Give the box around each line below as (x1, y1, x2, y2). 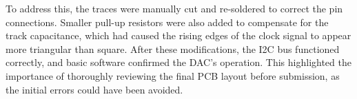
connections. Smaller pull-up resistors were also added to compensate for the (6, 14, 329, 29)
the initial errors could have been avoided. (6, 82, 183, 96)
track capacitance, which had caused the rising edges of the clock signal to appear (6, 28, 351, 43)
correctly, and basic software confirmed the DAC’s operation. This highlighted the (6, 55, 351, 69)
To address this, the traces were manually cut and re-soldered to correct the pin (6, 1, 343, 15)
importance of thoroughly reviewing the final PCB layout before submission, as (6, 68, 340, 82)
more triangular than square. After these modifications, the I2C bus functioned (6, 41, 340, 56)
